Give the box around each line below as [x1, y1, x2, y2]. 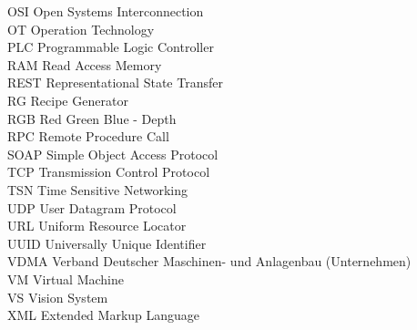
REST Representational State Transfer [7, 73, 223, 92]
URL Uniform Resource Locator [7, 216, 187, 235]
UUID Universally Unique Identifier [7, 233, 207, 253]
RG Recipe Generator [7, 90, 128, 109]
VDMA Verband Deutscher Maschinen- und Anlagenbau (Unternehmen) [7, 252, 412, 271]
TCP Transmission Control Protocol [7, 162, 210, 181]
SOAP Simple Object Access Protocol [7, 144, 219, 163]
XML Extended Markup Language [7, 305, 200, 325]
